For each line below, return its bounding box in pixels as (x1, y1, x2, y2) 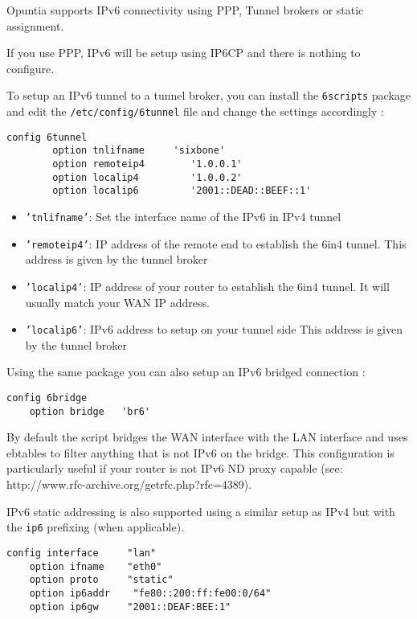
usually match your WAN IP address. (25, 293, 210, 310)
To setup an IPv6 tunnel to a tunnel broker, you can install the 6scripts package (6, 87, 411, 104)
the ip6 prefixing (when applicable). (6, 519, 185, 535)
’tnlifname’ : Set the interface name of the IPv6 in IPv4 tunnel (25, 207, 341, 224)
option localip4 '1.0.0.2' (52, 171, 243, 183)
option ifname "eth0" (29, 560, 162, 572)
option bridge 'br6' (29, 405, 150, 417)
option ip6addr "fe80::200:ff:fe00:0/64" (29, 587, 272, 599)
